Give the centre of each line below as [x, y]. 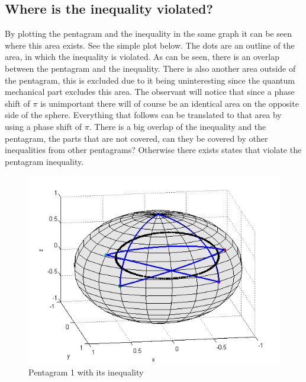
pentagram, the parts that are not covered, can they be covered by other [136, 138]
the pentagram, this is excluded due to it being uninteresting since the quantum [150, 80]
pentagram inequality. [44, 161]
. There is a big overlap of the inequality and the [178, 126]
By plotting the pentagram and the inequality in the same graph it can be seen [148, 34]
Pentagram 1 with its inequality [86, 372]
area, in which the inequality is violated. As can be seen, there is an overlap [142, 57]
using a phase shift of [44, 126]
